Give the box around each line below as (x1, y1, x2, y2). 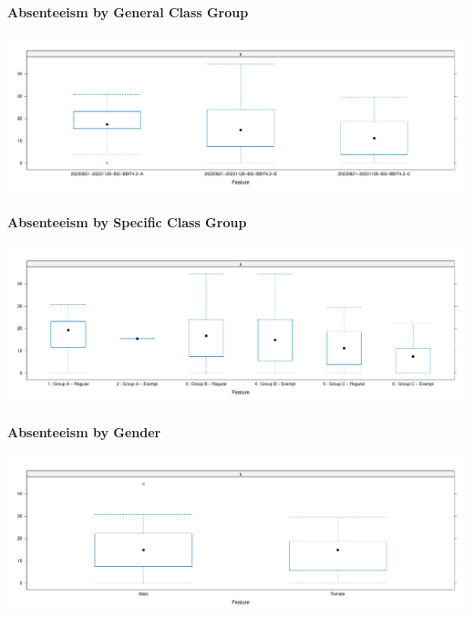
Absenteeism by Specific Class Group (7, 212, 247, 231)
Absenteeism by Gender (7, 423, 161, 442)
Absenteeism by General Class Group (7, 2, 249, 21)
